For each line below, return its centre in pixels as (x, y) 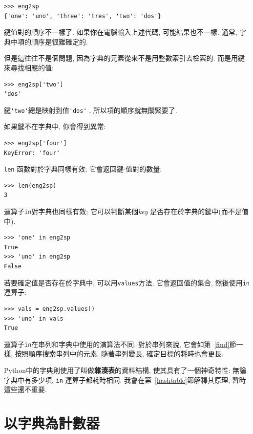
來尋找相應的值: (29, 67)
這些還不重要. (25, 389)
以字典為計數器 (52, 423)
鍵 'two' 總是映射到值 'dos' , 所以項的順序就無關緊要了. (91, 110)
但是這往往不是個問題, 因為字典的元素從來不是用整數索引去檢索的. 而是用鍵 (125, 58)
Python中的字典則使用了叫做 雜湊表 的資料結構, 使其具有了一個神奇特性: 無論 (125, 370)
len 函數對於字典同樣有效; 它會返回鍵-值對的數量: (83, 169)
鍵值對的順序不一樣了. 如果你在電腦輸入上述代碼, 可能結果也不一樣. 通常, (121, 32)
